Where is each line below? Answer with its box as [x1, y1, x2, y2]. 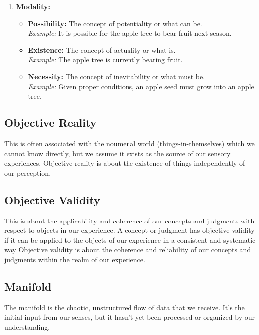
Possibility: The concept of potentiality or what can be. [28, 18, 202, 28]
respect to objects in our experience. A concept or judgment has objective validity [4, 225, 255, 235]
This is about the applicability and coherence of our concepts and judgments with [4, 215, 255, 225]
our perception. [4, 167, 51, 178]
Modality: [16, 1, 51, 11]
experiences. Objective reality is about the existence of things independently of [4, 158, 245, 168]
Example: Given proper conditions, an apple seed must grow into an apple [28, 81, 254, 91]
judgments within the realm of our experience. [4, 254, 145, 264]
